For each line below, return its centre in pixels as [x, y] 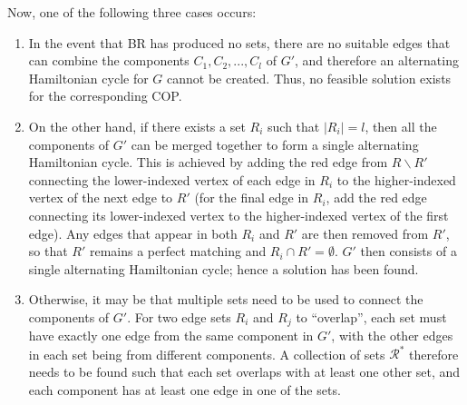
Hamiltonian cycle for [88, 78]
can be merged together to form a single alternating [275, 144]
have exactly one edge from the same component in [171, 336]
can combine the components [109, 60]
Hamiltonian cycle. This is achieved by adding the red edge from [208, 162]
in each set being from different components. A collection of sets [207, 354]
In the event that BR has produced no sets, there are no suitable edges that [239, 42]
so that [48, 251]
